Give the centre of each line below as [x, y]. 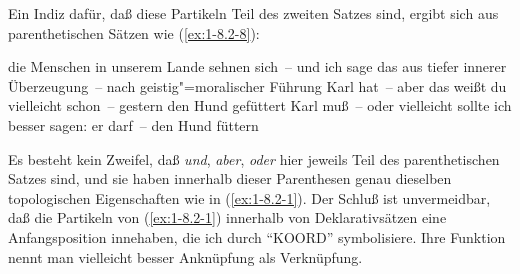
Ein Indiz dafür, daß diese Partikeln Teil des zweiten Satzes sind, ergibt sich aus [253, 13]
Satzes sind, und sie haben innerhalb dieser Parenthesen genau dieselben [230, 178]
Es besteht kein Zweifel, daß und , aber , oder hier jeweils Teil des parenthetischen [254, 158]
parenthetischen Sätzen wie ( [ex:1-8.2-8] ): [134, 32]
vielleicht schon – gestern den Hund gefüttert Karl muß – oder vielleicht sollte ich [260, 105]
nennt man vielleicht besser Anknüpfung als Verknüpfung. [185, 256]
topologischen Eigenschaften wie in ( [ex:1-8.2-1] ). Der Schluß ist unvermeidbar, [249, 197]
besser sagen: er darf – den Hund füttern [133, 124]
